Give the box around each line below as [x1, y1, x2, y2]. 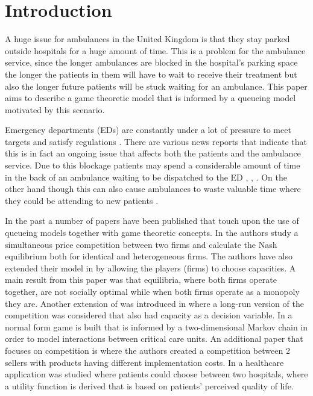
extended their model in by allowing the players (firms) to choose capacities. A [5, 261, 296, 274]
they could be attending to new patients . [5, 194, 159, 206]
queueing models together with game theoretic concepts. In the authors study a [5, 226, 299, 239]
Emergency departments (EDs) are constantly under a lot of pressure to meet [5, 123, 291, 136]
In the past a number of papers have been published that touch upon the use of [5, 214, 299, 227]
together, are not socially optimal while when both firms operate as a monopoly [5, 285, 300, 297]
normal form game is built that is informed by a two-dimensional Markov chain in [5, 320, 308, 333]
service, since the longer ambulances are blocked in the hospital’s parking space [5, 56, 298, 69]
